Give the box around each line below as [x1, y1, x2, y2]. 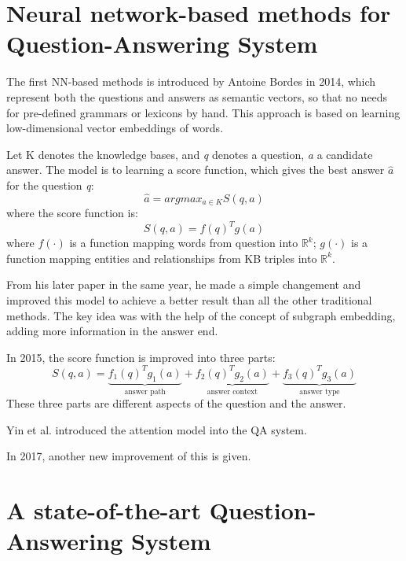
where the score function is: [6, 205, 138, 221]
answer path [124, 387, 166, 396]
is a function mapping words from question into [69, 234, 298, 251]
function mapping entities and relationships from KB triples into [6, 249, 317, 266]
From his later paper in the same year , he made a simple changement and [6, 276, 361, 293]
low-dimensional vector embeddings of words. [6, 120, 224, 136]
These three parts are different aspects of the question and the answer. [6, 395, 346, 412]
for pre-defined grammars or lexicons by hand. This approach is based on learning [6, 104, 401, 120]
